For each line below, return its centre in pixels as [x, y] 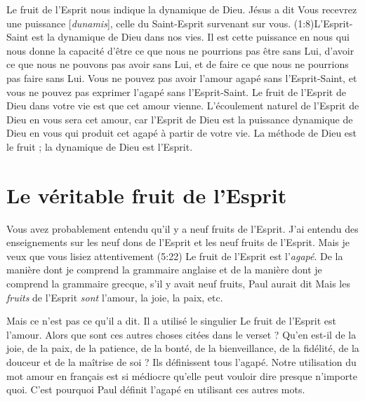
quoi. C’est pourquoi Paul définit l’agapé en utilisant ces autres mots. [156, 389]
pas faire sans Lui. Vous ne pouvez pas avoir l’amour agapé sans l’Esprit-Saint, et [182, 77]
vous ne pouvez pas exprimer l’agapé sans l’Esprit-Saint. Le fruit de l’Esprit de [176, 91]
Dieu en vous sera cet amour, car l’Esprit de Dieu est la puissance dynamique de [180, 119]
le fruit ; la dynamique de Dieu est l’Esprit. [100, 146]
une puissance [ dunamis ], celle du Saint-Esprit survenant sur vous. [149, 23]
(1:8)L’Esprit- [323, 23]
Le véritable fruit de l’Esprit [147, 195]
